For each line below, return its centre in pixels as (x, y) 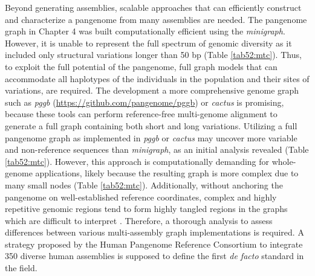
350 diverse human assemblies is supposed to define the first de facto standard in (154, 256)
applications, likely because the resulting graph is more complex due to (167, 173)
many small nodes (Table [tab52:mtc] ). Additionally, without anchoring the (144, 185)
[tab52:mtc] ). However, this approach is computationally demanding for (137, 161)
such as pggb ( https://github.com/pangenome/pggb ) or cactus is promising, (145, 102)
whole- (284, 161)
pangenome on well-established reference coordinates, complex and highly (141, 197)
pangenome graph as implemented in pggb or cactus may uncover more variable (151, 137)
